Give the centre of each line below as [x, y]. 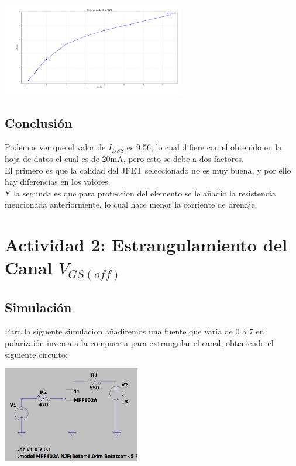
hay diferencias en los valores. [58, 182]
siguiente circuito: [36, 354]
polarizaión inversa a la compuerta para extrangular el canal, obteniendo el [139, 343]
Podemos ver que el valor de [55, 147]
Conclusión [39, 122]
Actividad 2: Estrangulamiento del [146, 245]
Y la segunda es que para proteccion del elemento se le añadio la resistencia [140, 193]
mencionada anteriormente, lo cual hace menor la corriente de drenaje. [131, 204]
